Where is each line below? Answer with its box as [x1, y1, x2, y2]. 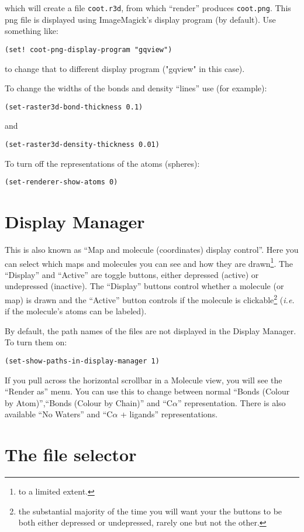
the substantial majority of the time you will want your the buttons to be [18, 504, 282, 517]
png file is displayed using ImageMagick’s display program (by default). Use [5, 13, 276, 25]
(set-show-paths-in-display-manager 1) [5, 357, 160, 366]
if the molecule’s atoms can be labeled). [5, 305, 147, 317]
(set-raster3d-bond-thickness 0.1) [5, 102, 143, 111]
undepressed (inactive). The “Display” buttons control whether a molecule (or [5, 280, 284, 292]
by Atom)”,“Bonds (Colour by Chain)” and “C [5, 396, 172, 409]
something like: [5, 25, 58, 37]
